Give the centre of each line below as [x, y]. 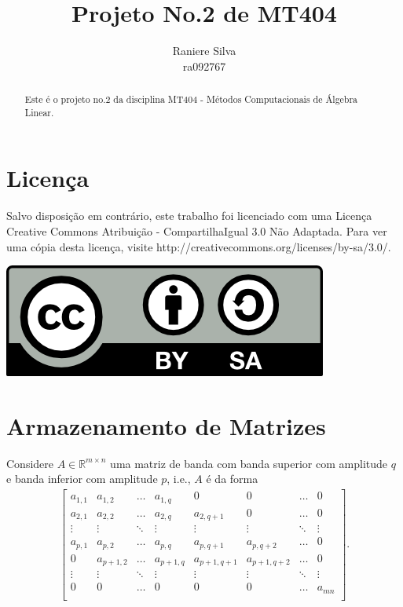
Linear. [39, 112]
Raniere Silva [204, 51]
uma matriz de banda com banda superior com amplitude [249, 463]
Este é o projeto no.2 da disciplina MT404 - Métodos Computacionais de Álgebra [191, 99]
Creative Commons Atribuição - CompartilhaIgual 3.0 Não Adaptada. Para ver [197, 230]
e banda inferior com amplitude [82, 479]
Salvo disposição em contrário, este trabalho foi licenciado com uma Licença [189, 216]
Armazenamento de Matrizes [166, 425]
